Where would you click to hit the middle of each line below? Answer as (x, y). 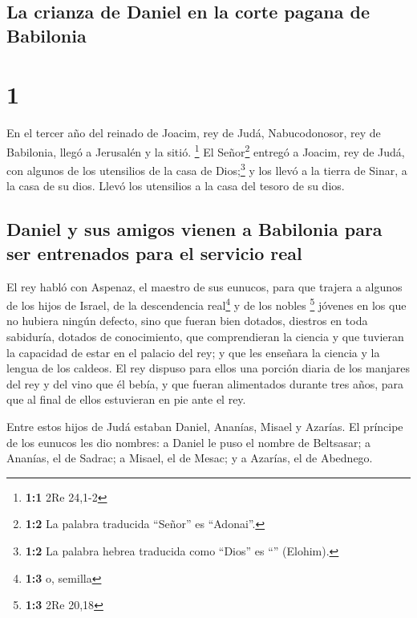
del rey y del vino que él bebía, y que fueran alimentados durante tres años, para (205, 383)
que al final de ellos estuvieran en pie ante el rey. (126, 399)
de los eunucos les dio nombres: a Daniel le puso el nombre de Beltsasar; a (189, 442)
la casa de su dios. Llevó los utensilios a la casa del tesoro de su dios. (176, 186)
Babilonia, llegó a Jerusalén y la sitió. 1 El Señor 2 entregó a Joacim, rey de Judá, (206, 150)
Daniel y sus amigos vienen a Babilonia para (194, 229)
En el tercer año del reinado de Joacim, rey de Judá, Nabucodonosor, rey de (194, 133)
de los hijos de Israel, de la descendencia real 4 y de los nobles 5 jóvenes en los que (206, 304)
